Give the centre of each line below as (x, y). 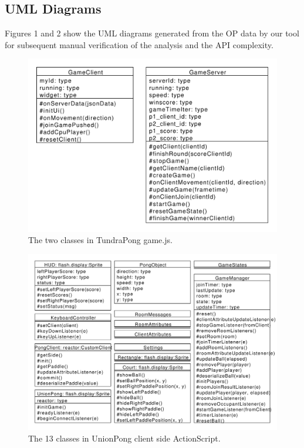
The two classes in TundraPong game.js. (100, 240)
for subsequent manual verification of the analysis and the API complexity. (139, 44)
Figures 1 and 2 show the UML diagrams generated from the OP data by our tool (152, 33)
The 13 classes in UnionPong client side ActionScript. (124, 438)
